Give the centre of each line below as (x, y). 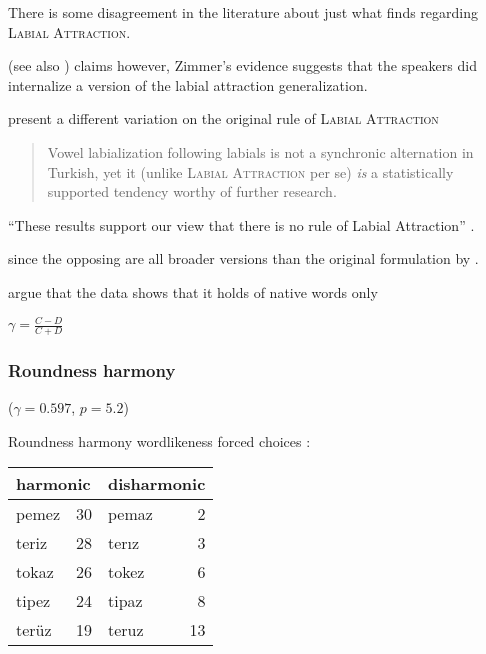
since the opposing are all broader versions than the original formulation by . (243, 258)
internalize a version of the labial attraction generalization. (188, 84)
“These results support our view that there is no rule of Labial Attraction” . (241, 224)
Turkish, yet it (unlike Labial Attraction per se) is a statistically (250, 171)
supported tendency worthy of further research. (192, 191)
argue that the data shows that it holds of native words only (193, 291)
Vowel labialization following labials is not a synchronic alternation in (260, 151)
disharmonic (157, 484)
